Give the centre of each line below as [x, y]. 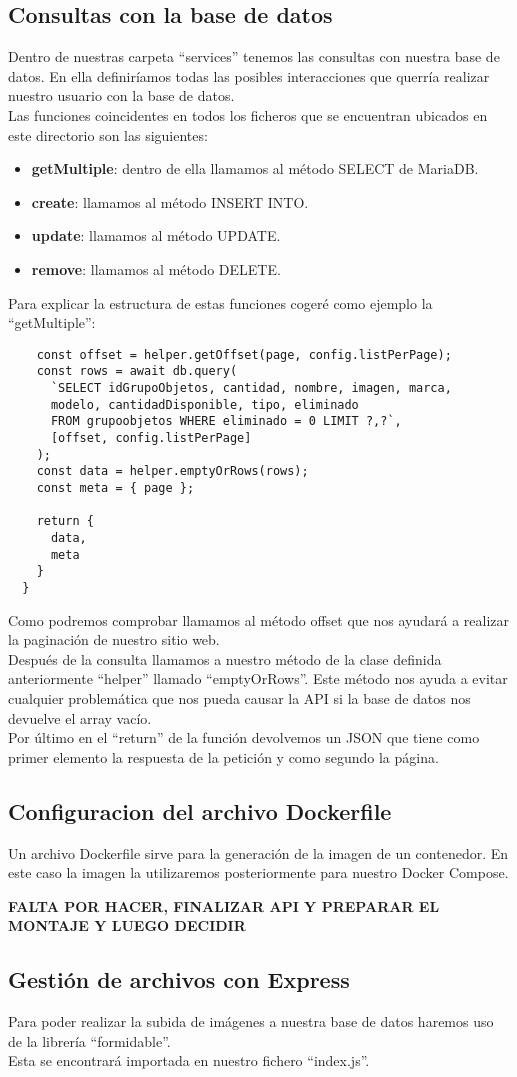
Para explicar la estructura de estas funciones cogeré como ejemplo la [220, 302]
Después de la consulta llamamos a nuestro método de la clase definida [225, 658]
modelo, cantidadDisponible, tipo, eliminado [204, 404]
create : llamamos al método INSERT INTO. [170, 201]
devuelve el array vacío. [80, 717]
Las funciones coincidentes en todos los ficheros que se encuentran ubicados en [248, 114]
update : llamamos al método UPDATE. [156, 235]
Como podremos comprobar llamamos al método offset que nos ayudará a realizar [259, 619]
